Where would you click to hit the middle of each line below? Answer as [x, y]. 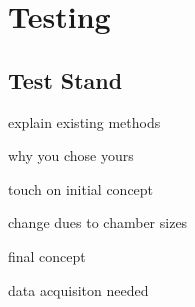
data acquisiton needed [78, 289]
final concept [47, 255]
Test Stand [65, 79]
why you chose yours [71, 155]
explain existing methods [84, 121]
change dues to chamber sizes [98, 222]
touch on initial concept [81, 188]
